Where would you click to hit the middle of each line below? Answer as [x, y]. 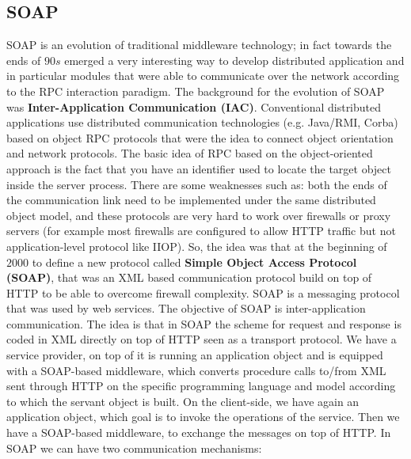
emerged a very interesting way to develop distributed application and [234, 60]
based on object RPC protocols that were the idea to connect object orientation [200, 137]
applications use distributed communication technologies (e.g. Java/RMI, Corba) [202, 122]
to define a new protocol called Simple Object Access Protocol [194, 262]
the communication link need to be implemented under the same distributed [191, 200]
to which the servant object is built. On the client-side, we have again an [183, 401]
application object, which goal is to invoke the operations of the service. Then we [203, 417]
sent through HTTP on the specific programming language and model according [201, 386]
